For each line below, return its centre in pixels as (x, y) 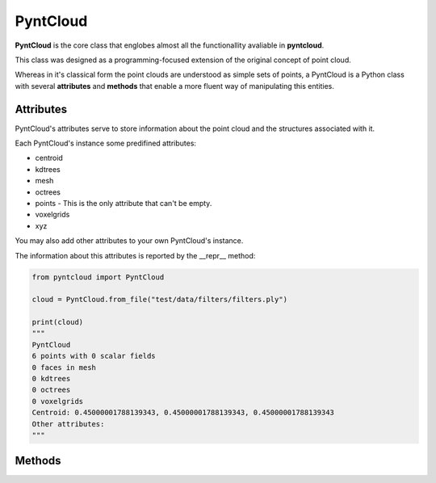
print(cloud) (58, 322)
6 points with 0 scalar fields (94, 356)
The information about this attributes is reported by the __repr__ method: (135, 255)
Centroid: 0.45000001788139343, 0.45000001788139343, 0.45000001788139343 (183, 413)
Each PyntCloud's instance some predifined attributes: (106, 143)
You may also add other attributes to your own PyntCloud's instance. (129, 241)
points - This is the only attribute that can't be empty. (124, 203)
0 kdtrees (51, 379)
